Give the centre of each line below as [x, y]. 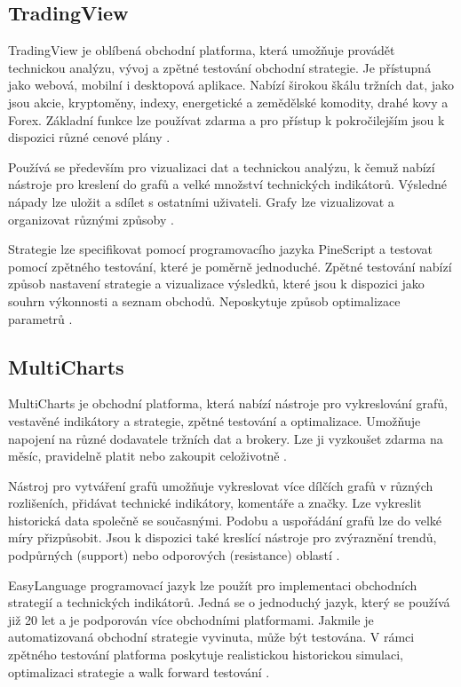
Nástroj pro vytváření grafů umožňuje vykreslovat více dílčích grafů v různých [221, 485]
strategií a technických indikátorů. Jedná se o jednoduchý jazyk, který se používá [229, 602]
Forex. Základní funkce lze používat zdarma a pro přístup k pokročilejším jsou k [227, 119]
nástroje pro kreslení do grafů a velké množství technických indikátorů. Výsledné [228, 184]
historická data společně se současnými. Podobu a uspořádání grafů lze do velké [225, 520]
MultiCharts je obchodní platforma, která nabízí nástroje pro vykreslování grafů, [228, 403]
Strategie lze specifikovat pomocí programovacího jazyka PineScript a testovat [221, 249]
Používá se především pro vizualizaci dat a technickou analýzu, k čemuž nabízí [222, 166]
